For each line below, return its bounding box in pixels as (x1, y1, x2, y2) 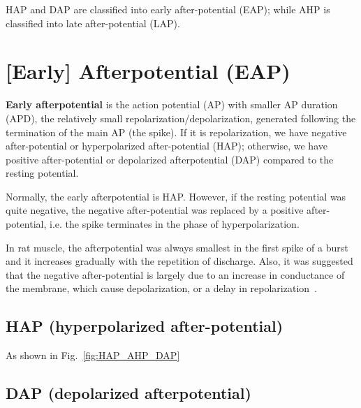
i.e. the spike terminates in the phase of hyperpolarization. (50, 217, 300, 231)
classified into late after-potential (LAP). (6, 15, 180, 30)
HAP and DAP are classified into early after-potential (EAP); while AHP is (6, 2, 330, 16)
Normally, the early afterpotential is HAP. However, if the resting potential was (6, 189, 346, 203)
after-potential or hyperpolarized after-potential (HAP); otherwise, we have (6, 138, 327, 153)
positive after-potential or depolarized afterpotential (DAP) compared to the (6, 152, 334, 166)
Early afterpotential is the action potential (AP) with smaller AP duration (6, 97, 338, 112)
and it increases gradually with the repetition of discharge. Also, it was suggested (6, 254, 353, 268)
